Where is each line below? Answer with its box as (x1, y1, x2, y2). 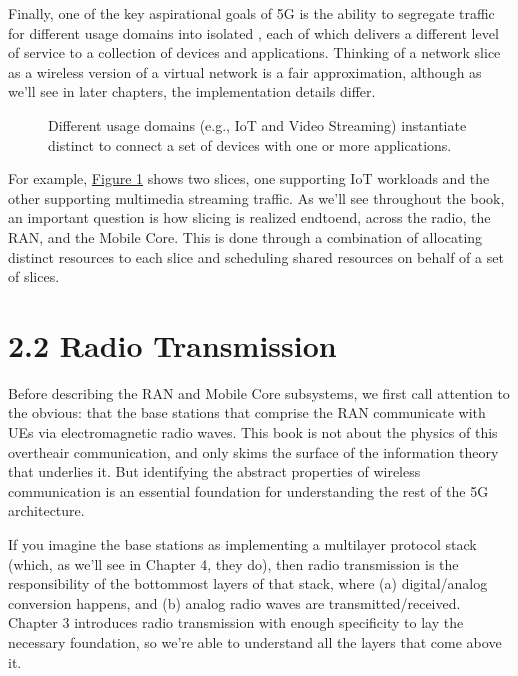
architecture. (8, 500, 85, 521)
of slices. (8, 266, 60, 287)
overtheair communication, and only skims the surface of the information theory (8, 441, 499, 462)
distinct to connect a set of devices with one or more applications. (48, 134, 452, 155)
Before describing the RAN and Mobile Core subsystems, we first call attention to (8, 382, 510, 403)
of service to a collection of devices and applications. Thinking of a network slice (8, 42, 501, 63)
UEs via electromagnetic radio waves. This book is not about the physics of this (8, 422, 498, 443)
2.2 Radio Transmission (8, 324, 337, 365)
